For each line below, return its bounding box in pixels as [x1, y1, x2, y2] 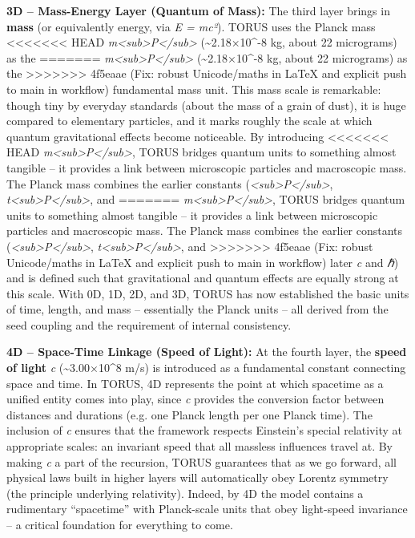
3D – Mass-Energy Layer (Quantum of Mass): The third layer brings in [6, 2, 390, 18]
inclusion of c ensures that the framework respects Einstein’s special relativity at [6, 422, 402, 439]
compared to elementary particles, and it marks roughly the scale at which [6, 112, 373, 129]
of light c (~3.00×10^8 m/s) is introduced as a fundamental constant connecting [6, 359, 406, 376]
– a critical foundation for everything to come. [6, 516, 233, 532]
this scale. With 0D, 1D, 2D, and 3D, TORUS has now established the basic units [6, 285, 409, 301]
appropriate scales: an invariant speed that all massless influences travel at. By [6, 438, 393, 455]
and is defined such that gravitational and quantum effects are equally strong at [6, 269, 399, 286]
